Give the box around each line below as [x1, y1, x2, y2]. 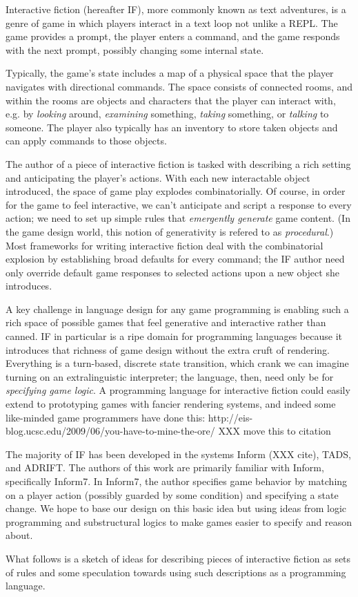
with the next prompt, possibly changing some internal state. [6, 42, 264, 57]
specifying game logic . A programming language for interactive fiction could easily [6, 383, 350, 397]
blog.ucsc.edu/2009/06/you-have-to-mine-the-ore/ [6, 424, 215, 438]
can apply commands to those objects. [6, 133, 167, 148]
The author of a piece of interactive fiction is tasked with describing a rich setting [6, 156, 351, 171]
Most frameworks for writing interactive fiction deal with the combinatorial [6, 238, 324, 252]
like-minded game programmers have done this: [6, 410, 206, 424]
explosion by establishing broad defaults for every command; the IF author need [6, 252, 345, 266]
